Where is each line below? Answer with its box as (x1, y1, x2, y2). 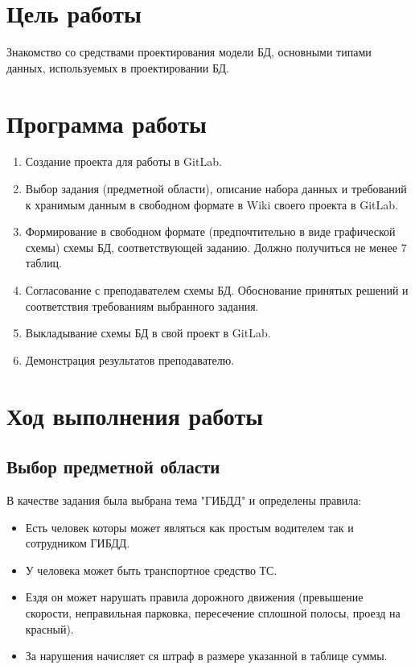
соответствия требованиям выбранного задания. (25, 297, 259, 314)
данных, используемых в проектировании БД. (6, 59, 229, 76)
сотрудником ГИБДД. (25, 535, 130, 551)
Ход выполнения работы (6, 399, 264, 432)
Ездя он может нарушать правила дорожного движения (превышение (25, 588, 364, 605)
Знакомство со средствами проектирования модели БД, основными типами (6, 43, 372, 60)
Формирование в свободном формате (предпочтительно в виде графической (25, 223, 396, 240)
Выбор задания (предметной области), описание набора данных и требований (25, 180, 407, 197)
